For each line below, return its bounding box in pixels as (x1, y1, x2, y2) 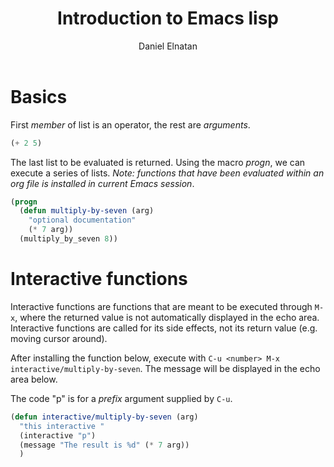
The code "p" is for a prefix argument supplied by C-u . (10, 392, 233, 404)
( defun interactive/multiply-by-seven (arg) (10, 412, 199, 422)
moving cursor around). (10, 332, 108, 344)
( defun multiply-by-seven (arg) (19, 206, 155, 216)
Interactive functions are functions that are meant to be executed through (10, 300, 313, 312)
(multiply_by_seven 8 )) (19, 234, 118, 244)
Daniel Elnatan (138, 40, 198, 52)
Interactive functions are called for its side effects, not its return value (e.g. (10, 322, 318, 334)
